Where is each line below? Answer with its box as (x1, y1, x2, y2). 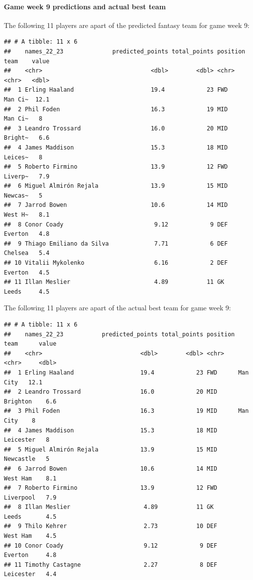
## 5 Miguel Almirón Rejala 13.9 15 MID (4, 446, 217, 453)
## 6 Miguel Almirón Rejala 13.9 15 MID (4, 182, 228, 190)
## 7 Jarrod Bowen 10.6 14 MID (4, 202, 228, 209)
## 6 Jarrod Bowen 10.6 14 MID (4, 465, 217, 472)
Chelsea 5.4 (4, 250, 50, 257)
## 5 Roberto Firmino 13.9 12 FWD (4, 163, 228, 171)
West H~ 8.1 (4, 211, 50, 219)
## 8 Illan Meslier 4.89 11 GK (4, 504, 214, 511)
